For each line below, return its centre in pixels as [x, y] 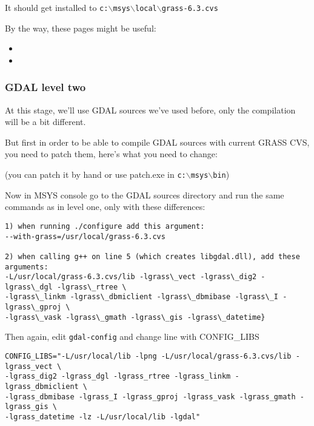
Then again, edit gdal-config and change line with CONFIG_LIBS [132, 336]
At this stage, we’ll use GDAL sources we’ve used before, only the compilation [150, 110]
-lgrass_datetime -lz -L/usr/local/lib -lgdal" [103, 417]
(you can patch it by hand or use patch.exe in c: [95, 174]
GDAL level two [45, 87]
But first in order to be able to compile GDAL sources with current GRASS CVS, [157, 142]
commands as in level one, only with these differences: [105, 207]
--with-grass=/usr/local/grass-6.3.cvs [85, 236]
